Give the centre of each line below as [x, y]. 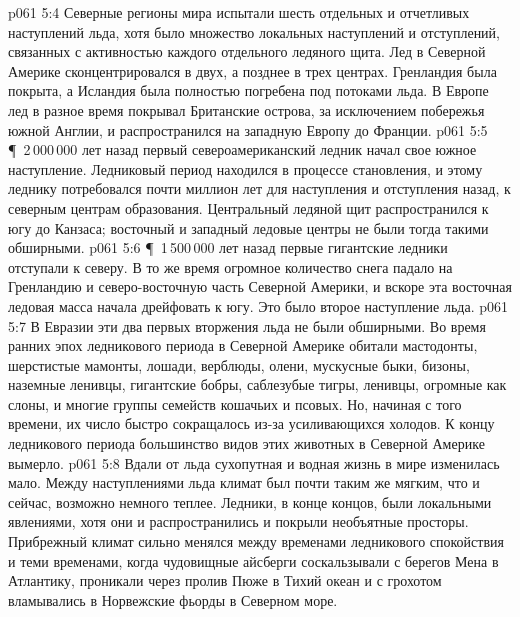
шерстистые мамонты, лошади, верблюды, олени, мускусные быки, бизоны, [239, 364]
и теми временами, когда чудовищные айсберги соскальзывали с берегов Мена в [253, 560]
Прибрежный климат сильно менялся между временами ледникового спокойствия [256, 541]
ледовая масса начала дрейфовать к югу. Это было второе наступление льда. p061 [258, 305]
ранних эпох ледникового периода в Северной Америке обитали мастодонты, [243, 345]
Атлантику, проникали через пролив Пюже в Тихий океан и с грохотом [225, 580]
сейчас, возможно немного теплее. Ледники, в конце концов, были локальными [250, 501]
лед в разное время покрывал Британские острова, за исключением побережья [246, 109]
